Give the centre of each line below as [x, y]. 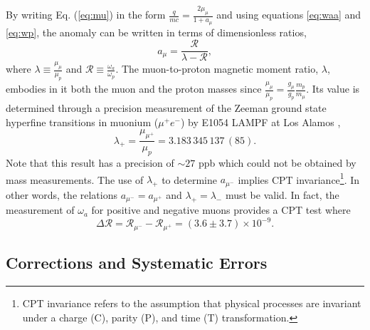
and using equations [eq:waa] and [289, 15]
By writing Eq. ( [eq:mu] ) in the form [86, 15]
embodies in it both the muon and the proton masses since [134, 89]
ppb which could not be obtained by [277, 163]
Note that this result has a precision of [90, 163]
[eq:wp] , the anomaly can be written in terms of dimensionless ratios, [156, 32]
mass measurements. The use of [75, 179]
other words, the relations [62, 194]
